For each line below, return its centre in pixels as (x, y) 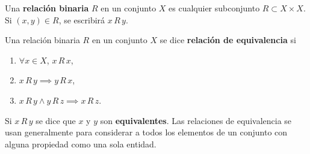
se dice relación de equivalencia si (228, 40)
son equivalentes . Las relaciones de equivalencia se (196, 120)
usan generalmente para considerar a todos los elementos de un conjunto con (146, 132)
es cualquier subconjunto (214, 8)
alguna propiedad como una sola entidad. (81, 144)
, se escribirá (82, 19)
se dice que (56, 120)
